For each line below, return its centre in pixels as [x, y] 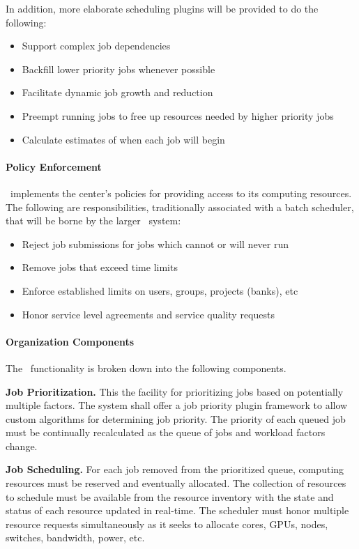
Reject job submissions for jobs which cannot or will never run [155, 243]
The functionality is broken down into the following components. [146, 368]
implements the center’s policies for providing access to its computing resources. [181, 193]
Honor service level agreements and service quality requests [148, 314]
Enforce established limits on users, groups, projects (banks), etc [160, 290]
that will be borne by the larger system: [93, 221]
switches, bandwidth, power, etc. [75, 538]
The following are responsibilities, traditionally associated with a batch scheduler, [180, 207]
